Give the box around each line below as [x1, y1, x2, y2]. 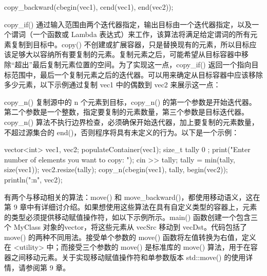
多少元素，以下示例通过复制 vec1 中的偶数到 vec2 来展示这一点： [4, 79, 221, 90]
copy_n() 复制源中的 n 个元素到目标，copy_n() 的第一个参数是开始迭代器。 [4, 96, 256, 107]
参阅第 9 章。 [25, 262, 70, 272]
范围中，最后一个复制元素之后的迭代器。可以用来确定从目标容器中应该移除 [11, 69, 263, 80]
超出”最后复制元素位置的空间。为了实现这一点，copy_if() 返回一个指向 [14, 59, 252, 69]
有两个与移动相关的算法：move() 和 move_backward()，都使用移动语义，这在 [4, 191, 260, 202]
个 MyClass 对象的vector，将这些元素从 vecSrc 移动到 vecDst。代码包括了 [4, 222, 247, 232]
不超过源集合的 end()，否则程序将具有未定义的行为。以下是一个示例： [4, 126, 239, 137]
